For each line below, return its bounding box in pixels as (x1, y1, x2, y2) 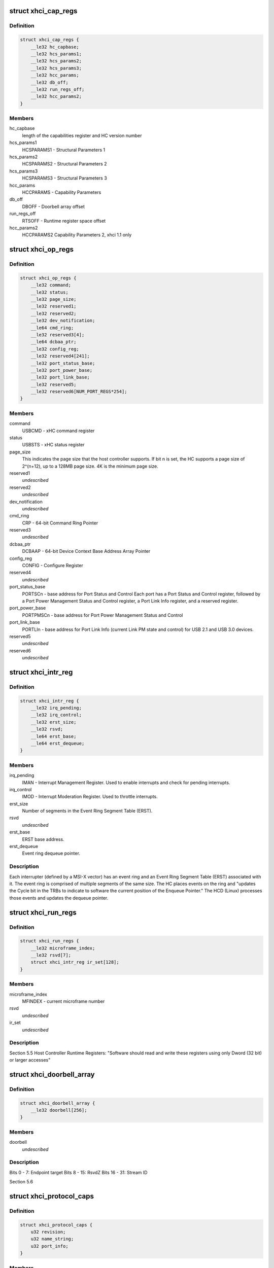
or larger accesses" (9, 1057, 51, 1063)
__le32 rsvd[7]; (30, 953, 71, 958)
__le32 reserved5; (30, 381, 77, 388)
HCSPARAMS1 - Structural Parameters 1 (22, 147, 106, 153)
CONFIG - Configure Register (22, 562, 83, 569)
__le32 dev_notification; (30, 318, 95, 324)
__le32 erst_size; (30, 719, 77, 725)
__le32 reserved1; (30, 303, 77, 309)
